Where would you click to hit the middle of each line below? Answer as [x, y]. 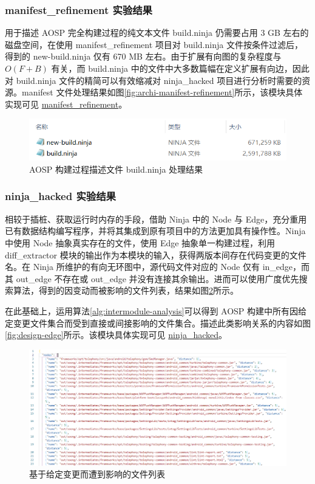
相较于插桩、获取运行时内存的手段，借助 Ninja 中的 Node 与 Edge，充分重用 [156, 219]
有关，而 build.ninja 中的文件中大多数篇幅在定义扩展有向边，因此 [180, 68]
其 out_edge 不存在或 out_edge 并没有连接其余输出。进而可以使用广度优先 [152, 278]
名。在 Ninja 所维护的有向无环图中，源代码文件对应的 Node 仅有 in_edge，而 [157, 267]
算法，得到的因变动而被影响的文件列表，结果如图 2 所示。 [126, 290]
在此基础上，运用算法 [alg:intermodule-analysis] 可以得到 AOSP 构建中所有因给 [156, 310]
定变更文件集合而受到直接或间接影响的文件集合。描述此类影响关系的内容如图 [158, 323]
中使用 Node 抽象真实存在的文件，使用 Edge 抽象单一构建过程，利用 [140, 242]
